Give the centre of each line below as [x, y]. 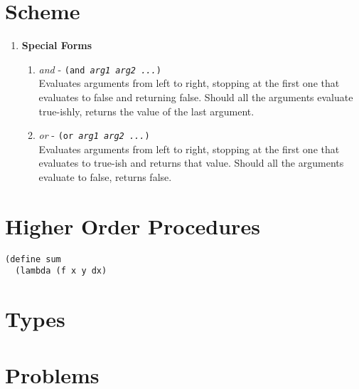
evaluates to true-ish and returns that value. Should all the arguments [191, 163]
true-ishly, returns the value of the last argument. [146, 111]
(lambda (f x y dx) [61, 271]
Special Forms [57, 45]
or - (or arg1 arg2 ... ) [94, 135]
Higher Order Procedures [133, 225]
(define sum [33, 259]
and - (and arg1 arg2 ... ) [100, 69]
